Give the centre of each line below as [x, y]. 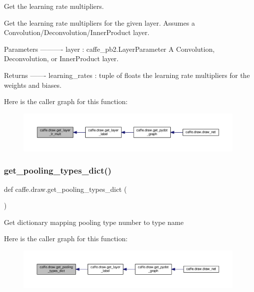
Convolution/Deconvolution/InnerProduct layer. [77, 32]
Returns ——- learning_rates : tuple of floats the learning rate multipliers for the [127, 75]
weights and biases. [33, 85]
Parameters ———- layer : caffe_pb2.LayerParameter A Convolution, [109, 49]
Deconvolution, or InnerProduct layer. [61, 58]
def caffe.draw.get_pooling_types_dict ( [65, 189]
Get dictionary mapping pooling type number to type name [94, 222]
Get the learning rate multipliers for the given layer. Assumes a [99, 22]
